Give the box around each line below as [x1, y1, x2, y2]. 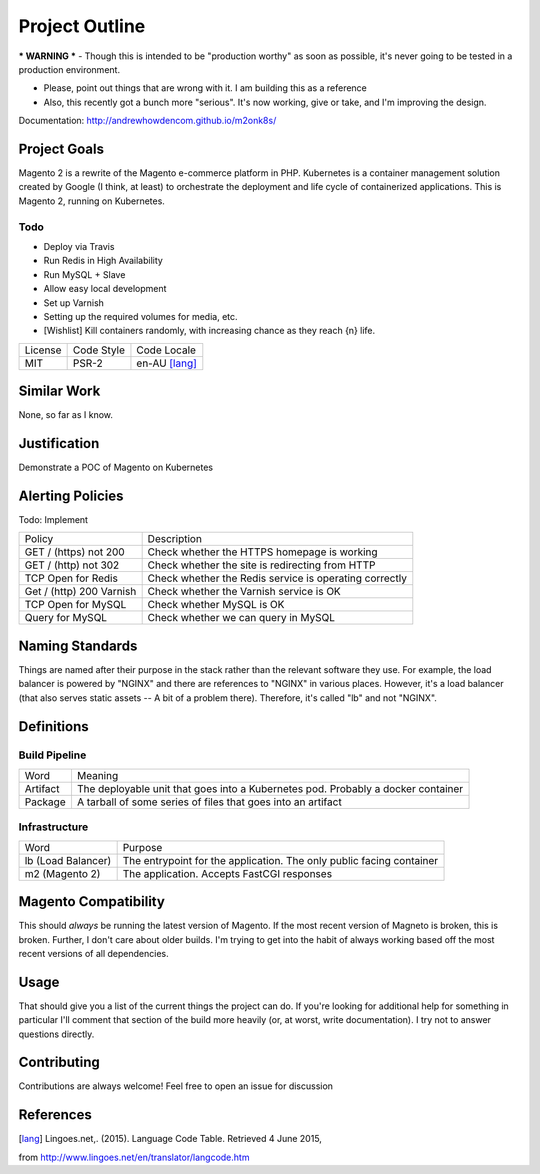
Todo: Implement [18, 514, 89, 525]
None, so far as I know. [18, 409, 114, 421]
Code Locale [136, 343, 197, 357]
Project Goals [18, 140, 105, 157]
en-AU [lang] [136, 356, 197, 370]
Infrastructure [18, 820, 89, 834]
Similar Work [18, 383, 101, 400]
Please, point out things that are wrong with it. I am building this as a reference [43, 82, 367, 94]
